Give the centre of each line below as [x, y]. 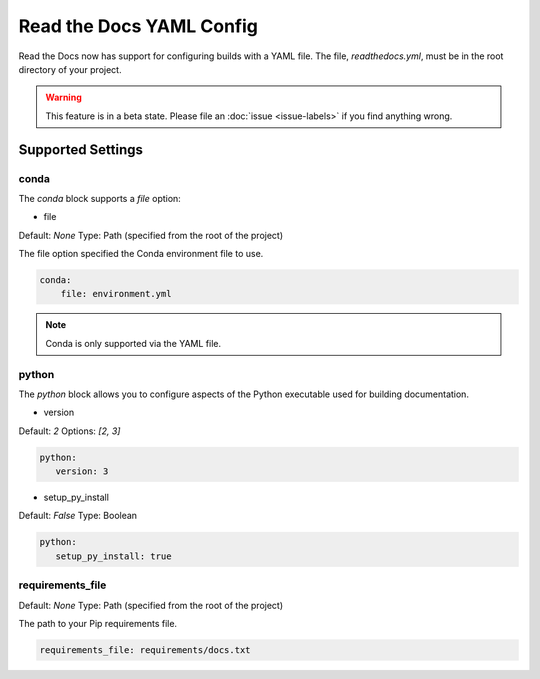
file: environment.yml [116, 294]
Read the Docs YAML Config [138, 26]
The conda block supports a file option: [100, 198]
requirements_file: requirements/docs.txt [145, 649]
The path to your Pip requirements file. [98, 623]
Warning [63, 97]
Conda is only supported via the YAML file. [133, 343]
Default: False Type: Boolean [78, 516]
